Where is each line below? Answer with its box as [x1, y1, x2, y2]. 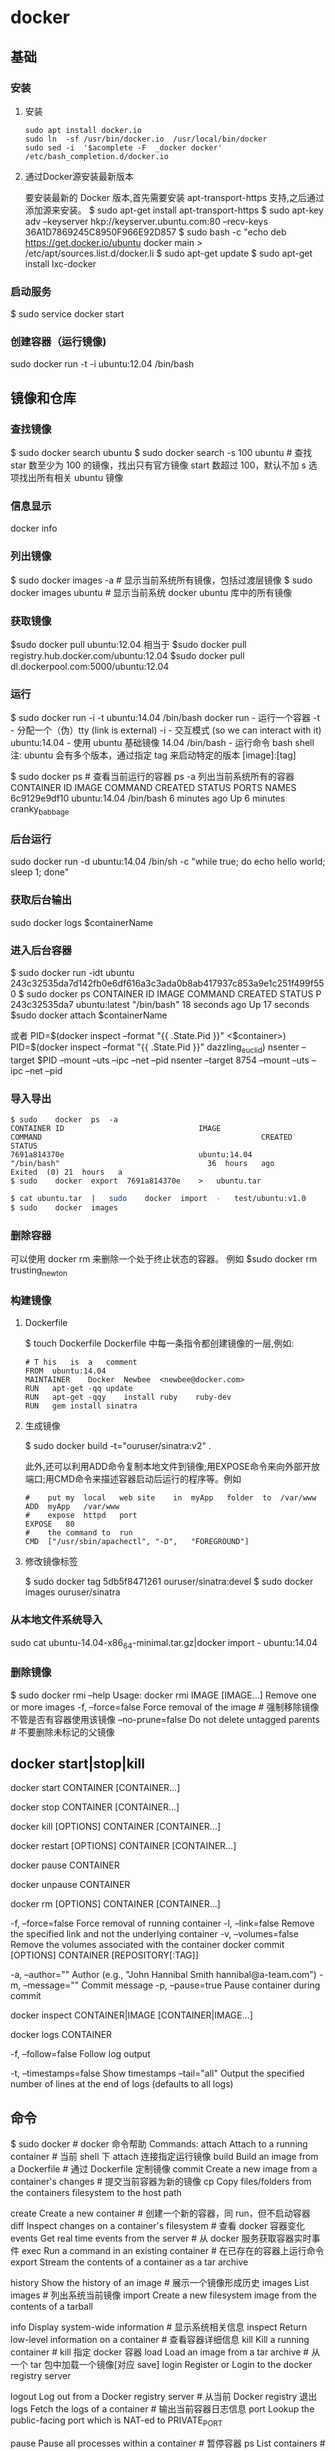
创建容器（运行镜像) [10, 335, 107, 349]
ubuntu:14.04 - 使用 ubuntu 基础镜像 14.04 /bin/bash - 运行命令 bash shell [10, 737, 315, 749]
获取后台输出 [10, 893, 73, 907]
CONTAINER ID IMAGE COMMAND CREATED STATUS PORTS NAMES [10, 782, 297, 794]
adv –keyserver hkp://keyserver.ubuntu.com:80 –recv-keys [24, 215, 268, 227]
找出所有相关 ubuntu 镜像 [18, 472, 124, 484]
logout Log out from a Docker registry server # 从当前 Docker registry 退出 [10, 2391, 318, 2403]
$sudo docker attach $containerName [10, 1009, 168, 1021]
